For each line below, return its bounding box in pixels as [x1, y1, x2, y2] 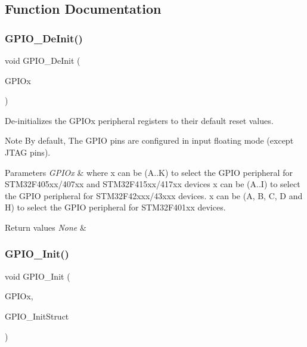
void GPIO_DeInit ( [5, 54, 80, 66]
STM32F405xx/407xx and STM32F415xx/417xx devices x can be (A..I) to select [5, 178, 300, 190]
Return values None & [5, 221, 86, 233]
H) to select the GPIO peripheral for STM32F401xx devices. [5, 201, 226, 213]
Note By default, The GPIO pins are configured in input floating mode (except [5, 134, 294, 147]
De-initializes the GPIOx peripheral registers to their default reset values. [5, 114, 274, 126]
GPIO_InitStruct [5, 309, 69, 322]
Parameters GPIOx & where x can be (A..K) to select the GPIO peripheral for [5, 166, 293, 178]
